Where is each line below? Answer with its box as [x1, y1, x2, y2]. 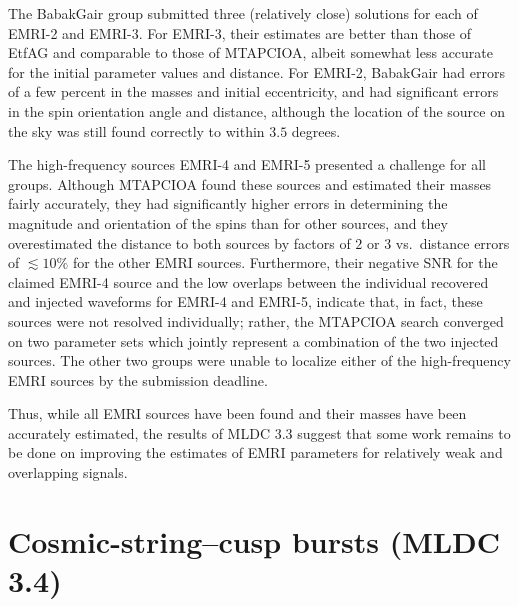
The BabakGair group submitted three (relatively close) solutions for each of [8, 3, 478, 23]
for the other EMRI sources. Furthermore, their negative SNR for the [72, 252, 498, 273]
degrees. [291, 120, 341, 141]
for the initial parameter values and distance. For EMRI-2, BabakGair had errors [8, 61, 505, 82]
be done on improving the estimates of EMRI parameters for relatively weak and [8, 442, 503, 463]
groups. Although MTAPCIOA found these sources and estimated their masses [8, 173, 492, 194]
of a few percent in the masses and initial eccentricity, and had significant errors [8, 81, 499, 102]
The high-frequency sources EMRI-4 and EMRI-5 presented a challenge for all [8, 154, 486, 175]
